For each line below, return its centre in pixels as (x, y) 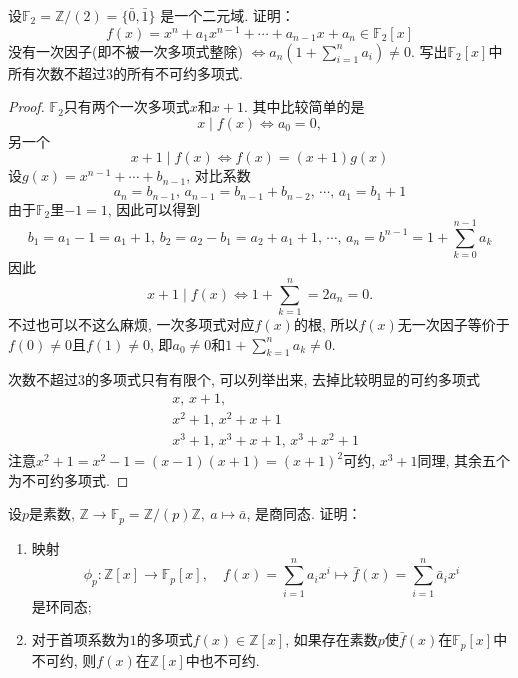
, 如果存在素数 (331, 639)
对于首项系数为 (80, 639)
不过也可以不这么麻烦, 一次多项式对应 (131, 323)
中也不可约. (222, 659)
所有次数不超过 (57, 72)
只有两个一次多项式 (126, 106)
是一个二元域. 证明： (227, 15)
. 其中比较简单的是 (304, 106)
